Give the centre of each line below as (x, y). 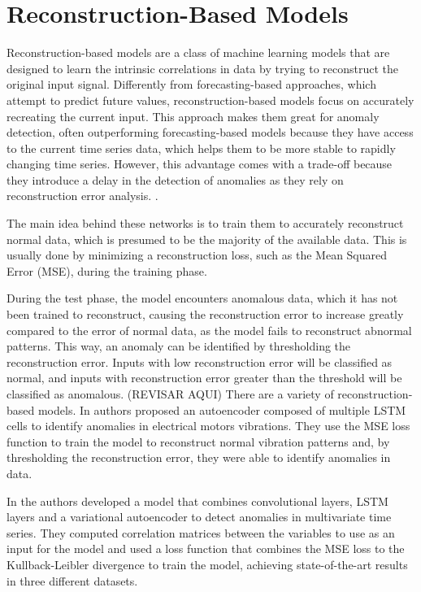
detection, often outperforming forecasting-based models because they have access (210, 132)
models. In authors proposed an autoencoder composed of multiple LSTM (222, 409)
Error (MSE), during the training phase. (107, 270)
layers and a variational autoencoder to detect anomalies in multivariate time (199, 517)
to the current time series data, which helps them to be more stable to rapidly (201, 148)
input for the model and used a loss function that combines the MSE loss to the (206, 548)
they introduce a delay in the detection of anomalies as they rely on (175, 179)
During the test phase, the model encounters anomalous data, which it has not (202, 298)
